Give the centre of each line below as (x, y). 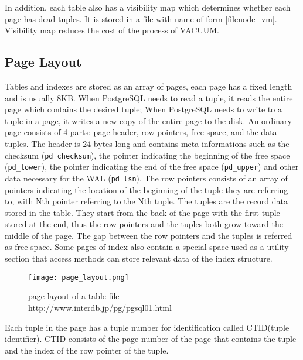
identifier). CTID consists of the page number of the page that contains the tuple (151, 339)
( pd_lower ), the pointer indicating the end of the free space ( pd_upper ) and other (152, 167)
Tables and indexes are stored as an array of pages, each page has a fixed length (149, 86)
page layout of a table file (74, 296)
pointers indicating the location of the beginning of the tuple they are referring (147, 189)
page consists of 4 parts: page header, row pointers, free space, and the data (141, 132)
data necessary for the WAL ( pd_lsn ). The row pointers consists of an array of (146, 178)
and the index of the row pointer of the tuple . (87, 350)
